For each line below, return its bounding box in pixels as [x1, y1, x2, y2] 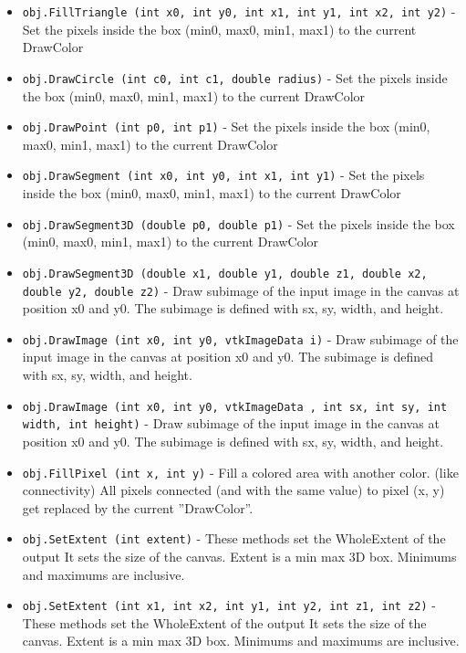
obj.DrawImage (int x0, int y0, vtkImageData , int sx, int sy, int [22, 400, 448, 414]
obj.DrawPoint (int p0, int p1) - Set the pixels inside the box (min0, [22, 117, 430, 136]
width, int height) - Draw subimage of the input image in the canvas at [22, 414, 440, 433]
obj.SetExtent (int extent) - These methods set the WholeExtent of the [22, 529, 446, 548]
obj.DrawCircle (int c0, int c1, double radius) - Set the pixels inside [22, 68, 448, 87]
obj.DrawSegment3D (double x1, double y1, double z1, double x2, [22, 267, 428, 280]
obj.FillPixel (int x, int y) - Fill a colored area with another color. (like [22, 462, 459, 481]
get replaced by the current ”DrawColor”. [22, 498, 254, 517]
